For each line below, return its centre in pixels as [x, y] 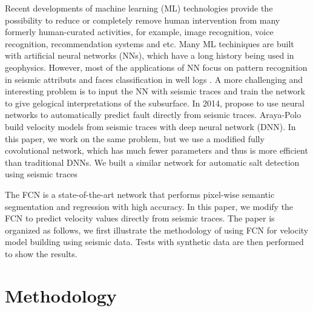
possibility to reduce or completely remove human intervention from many [143, 20]
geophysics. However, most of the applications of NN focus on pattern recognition [156, 67]
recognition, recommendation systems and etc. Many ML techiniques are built [150, 43]
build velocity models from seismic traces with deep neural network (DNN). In [150, 126]
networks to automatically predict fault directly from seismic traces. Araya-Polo [153, 115]
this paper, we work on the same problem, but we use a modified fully [135, 138]
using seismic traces [41, 174]
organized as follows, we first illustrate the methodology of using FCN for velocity [157, 230]
